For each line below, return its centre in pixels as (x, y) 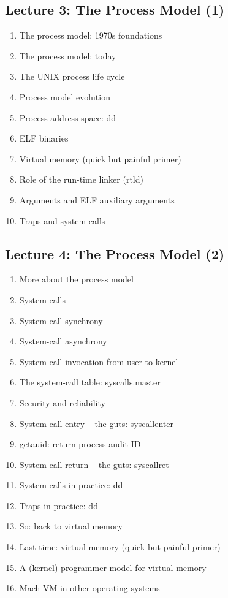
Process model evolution (65, 97)
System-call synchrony (61, 320)
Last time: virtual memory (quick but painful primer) (120, 547)
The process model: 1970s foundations (91, 35)
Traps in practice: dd (59, 505)
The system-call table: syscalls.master (90, 382)
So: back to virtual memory (71, 526)
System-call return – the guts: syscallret (94, 464)
